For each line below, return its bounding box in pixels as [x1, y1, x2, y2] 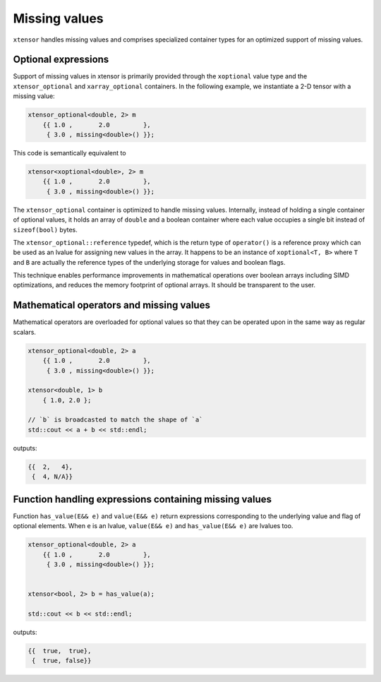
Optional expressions [13, 54, 109, 66]
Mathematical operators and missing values [13, 299, 211, 311]
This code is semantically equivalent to [13, 148, 126, 157]
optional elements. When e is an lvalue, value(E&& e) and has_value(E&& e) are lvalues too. [13, 522, 294, 530]
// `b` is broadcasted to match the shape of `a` [28, 416, 203, 424]
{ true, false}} [32, 657, 92, 665]
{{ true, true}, [28, 647, 92, 654]
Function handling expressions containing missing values [13, 493, 272, 505]
